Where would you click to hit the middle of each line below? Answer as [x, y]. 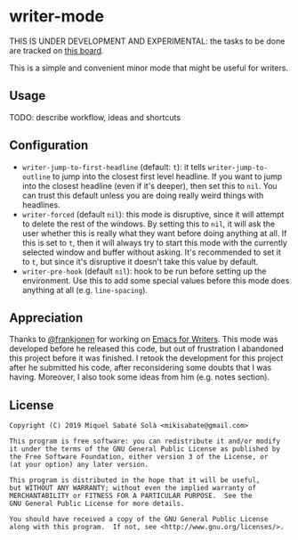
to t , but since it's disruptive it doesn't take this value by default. [140, 261]
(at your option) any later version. [79, 465]
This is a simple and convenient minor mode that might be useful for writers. [149, 68]
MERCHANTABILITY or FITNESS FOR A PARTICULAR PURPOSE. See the [131, 496]
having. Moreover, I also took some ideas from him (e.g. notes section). [139, 377]
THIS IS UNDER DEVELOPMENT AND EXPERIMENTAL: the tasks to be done [147, 41]
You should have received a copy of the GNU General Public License [139, 520]
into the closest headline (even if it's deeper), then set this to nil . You [149, 185]
